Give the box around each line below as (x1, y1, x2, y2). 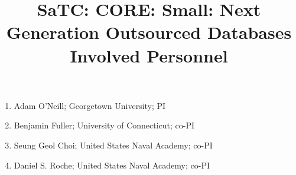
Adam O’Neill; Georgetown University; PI (14, 99, 166, 111)
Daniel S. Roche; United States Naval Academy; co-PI (14, 159, 210, 171)
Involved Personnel (70, 43, 228, 67)
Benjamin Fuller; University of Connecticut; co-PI (14, 119, 195, 131)
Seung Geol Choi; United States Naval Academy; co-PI (14, 138, 213, 151)
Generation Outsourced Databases (6, 20, 292, 44)
